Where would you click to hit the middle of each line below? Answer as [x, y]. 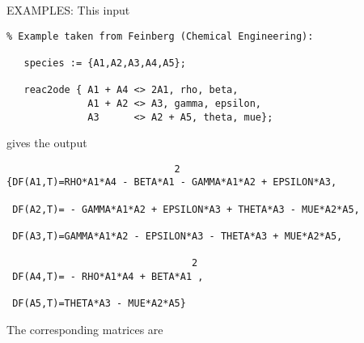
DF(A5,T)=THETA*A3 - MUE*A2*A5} [99, 304]
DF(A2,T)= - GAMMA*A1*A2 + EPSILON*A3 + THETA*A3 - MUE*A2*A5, [186, 209]
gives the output [47, 143]
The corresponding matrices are [85, 329]
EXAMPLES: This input [68, 10]
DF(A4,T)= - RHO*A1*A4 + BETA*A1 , [108, 277]
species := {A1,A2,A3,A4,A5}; [105, 63]
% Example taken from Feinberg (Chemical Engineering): [160, 36]
